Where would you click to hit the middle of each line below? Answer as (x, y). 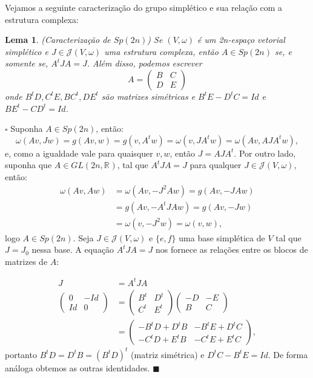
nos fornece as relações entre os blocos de (232, 249)
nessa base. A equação (73, 249)
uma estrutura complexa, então (161, 51)
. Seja (83, 237)
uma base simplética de (222, 237)
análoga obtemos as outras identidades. (77, 367)
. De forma (288, 354)
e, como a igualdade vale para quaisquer (79, 153)
